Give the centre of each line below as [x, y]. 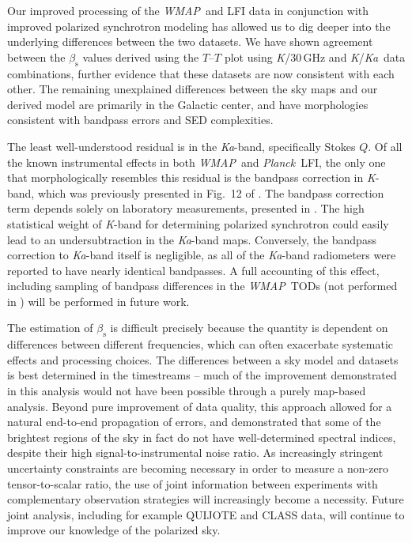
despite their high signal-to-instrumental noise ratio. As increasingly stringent [195, 452]
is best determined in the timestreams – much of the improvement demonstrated [202, 375]
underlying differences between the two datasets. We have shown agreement [190, 41]
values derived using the [141, 57]
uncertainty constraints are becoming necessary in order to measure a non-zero [198, 468]
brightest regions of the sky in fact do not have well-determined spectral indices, [202, 437]
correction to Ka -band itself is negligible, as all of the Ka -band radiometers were [202, 255]
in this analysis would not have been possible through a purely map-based [187, 391]
